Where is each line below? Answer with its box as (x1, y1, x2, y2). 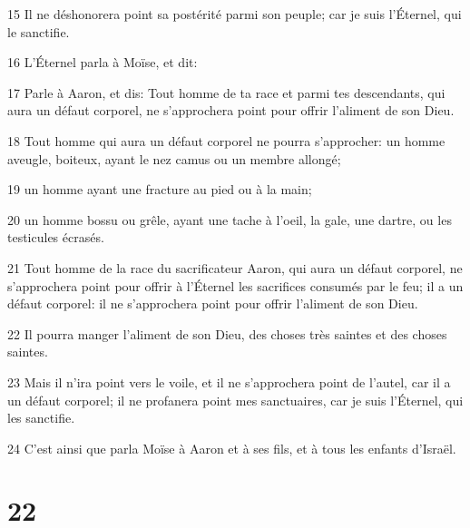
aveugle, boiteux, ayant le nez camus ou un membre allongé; (7, 149, 341, 168)
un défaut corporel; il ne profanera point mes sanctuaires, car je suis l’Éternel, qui (7, 390, 464, 409)
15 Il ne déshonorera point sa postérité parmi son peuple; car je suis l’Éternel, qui (7, 5, 462, 23)
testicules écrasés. (7, 228, 104, 247)
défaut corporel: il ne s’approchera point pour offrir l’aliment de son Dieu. (7, 294, 418, 313)
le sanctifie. (7, 22, 70, 41)
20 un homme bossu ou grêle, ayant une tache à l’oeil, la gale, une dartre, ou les (7, 210, 452, 229)
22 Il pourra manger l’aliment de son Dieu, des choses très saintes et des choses (7, 324, 447, 343)
